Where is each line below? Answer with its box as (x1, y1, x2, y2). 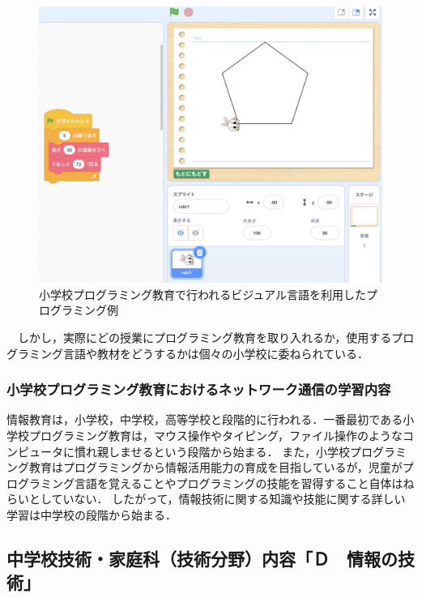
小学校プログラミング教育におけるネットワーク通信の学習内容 (6, 379, 391, 399)
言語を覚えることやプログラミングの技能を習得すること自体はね (74, 474, 415, 491)
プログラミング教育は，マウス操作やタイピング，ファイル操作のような (28, 426, 403, 443)
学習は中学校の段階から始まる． (6, 506, 177, 523)
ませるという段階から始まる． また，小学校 (119, 442, 350, 459)
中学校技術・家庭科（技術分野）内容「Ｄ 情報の (6, 545, 398, 570)
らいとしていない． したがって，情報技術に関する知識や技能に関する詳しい (6, 490, 406, 507)
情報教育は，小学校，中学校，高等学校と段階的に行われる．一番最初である (6, 411, 403, 428)
